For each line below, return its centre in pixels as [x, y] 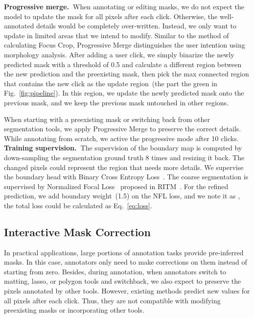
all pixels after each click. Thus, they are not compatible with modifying [112, 300]
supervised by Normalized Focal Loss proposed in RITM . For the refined [116, 186]
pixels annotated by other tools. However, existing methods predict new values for [127, 291]
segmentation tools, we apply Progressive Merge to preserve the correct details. [123, 129]
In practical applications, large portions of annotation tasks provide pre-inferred [124, 252]
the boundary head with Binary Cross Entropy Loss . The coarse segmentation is [126, 177]
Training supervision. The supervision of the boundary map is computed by [123, 148]
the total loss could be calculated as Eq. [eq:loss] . [78, 205]
